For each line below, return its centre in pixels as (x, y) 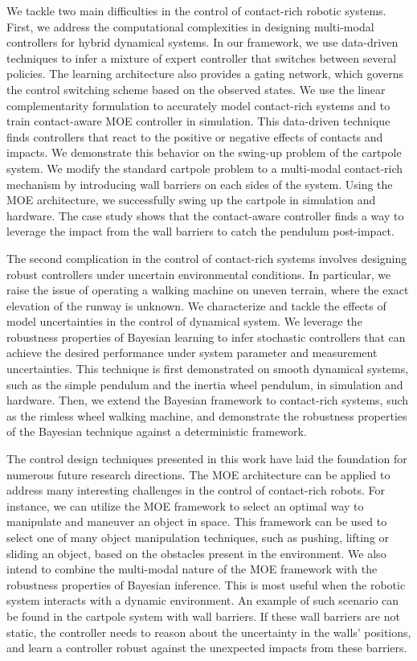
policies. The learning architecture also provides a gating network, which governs (205, 74)
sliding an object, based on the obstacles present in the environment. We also (196, 553)
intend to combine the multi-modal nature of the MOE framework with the (192, 569)
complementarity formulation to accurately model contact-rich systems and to (198, 105)
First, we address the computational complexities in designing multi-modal (190, 26)
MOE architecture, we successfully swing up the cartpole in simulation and (191, 200)
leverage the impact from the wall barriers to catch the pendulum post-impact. (200, 231)
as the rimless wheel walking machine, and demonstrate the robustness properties (207, 415)
